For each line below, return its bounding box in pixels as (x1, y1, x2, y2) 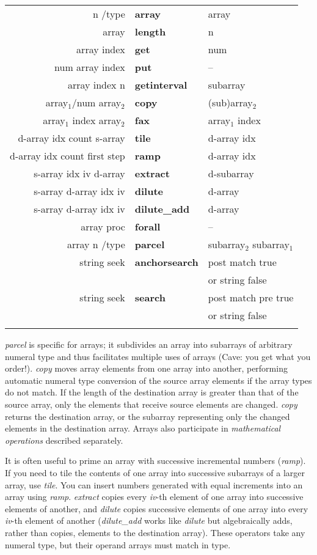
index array (72, 113, 122, 127)
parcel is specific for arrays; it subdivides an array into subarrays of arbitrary (5, 338, 293, 350)
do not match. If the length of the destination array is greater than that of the (5, 386, 299, 399)
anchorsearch (134, 255, 199, 269)
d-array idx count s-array (18, 131, 125, 145)
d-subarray (208, 166, 254, 180)
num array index (54, 60, 125, 74)
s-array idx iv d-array (34, 166, 125, 180)
